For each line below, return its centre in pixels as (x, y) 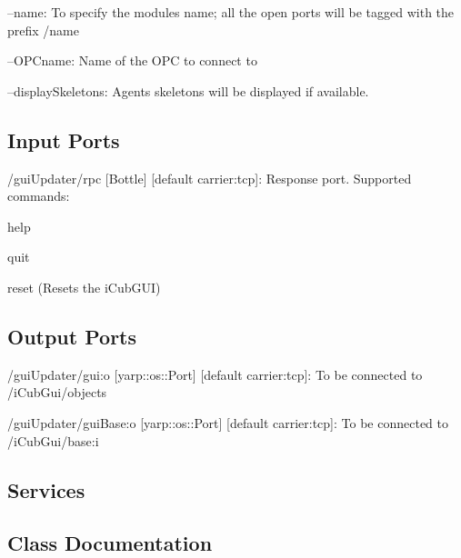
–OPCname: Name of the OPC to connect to (132, 60)
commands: (39, 196)
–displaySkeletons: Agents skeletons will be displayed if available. (188, 90)
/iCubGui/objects (57, 392)
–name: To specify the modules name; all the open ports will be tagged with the (231, 12)
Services (46, 489)
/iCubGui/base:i (53, 440)
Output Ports (72, 336)
